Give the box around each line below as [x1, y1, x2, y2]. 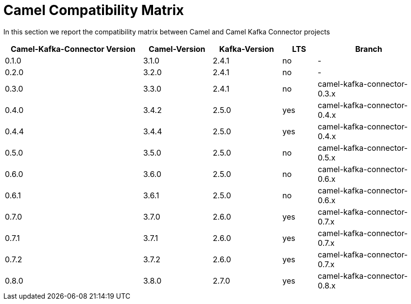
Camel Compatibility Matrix [3, 2, 184, 18]
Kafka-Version [219, 44, 274, 54]
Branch [355, 44, 382, 54]
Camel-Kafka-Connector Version [10, 44, 136, 54]
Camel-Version [149, 44, 205, 54]
